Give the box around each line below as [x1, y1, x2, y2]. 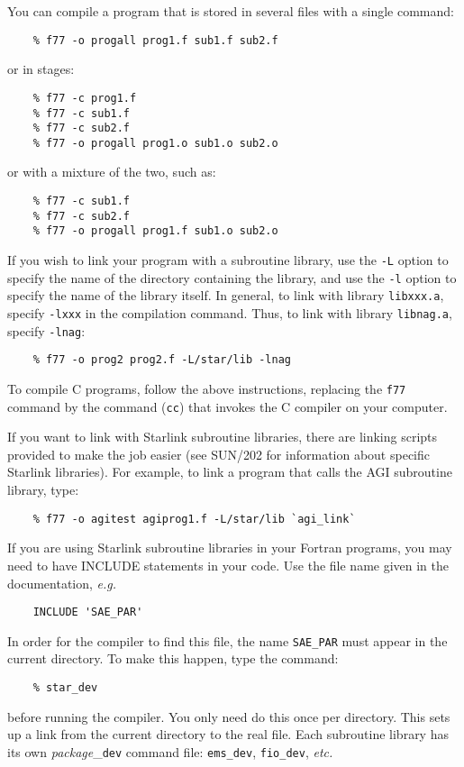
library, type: [7, 480, 79, 499]
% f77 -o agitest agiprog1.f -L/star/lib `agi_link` [32, 512, 356, 525]
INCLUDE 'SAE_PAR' [32, 606, 143, 619]
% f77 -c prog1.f [32, 91, 137, 105]
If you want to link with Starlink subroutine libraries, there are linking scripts [7, 427, 438, 446]
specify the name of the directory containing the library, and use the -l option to [7, 268, 457, 287]
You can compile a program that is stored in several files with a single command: [7, 2, 454, 20]
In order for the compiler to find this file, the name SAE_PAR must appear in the [7, 631, 448, 650]
